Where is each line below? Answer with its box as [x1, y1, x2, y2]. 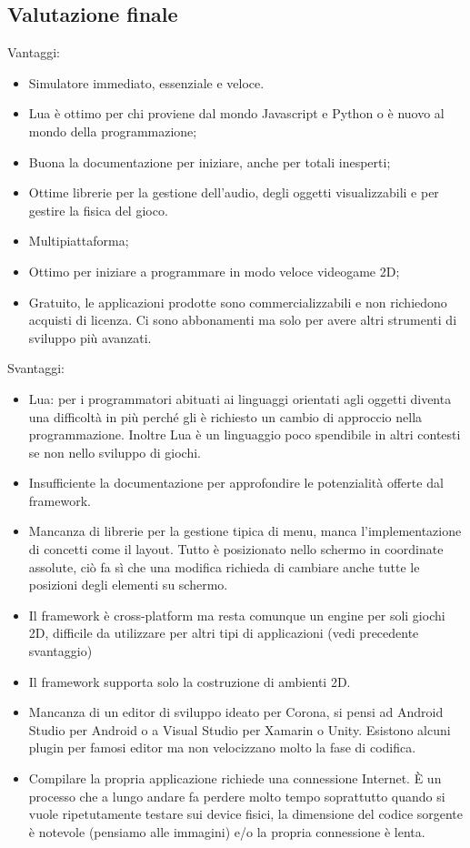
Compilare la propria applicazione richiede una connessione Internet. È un [28, 769, 442, 788]
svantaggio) [28, 641, 93, 661]
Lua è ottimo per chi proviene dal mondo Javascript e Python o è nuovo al [28, 104, 445, 123]
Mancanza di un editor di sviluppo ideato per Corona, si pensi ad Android [28, 702, 444, 722]
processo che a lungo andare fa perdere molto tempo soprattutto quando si [28, 786, 445, 805]
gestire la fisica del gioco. [28, 200, 168, 219]
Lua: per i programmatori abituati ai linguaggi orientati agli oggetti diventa [28, 389, 452, 408]
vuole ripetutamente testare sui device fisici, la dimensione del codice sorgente [28, 804, 464, 823]
